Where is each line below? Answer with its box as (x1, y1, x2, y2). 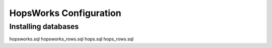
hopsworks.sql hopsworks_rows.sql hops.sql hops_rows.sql (9, 36, 133, 42)
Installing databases (9, 22, 79, 31)
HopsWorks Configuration (9, 7, 121, 18)
